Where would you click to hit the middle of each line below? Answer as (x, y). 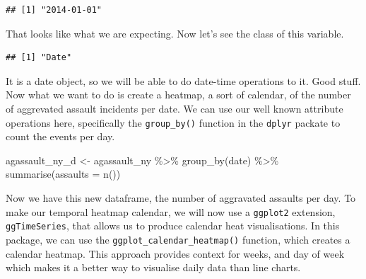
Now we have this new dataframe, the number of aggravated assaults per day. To (181, 198)
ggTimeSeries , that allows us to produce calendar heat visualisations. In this (173, 226)
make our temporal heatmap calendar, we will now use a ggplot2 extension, (171, 211)
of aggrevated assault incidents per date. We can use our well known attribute (175, 108)
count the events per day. (60, 136)
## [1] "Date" (39, 58)
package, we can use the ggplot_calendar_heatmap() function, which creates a (178, 239)
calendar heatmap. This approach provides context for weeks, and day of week (175, 253)
